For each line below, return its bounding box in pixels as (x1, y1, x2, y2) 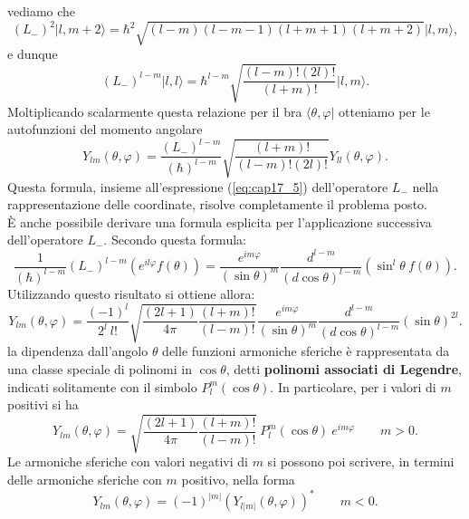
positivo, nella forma (181, 469, 295, 488)
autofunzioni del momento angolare (7, 120, 203, 139)
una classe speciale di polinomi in (7, 360, 193, 379)
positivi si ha (7, 395, 79, 414)
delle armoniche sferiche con (7, 469, 162, 488)
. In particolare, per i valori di (270, 377, 436, 396)
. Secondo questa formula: (103, 230, 246, 249)
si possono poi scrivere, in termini (267, 452, 455, 471)
